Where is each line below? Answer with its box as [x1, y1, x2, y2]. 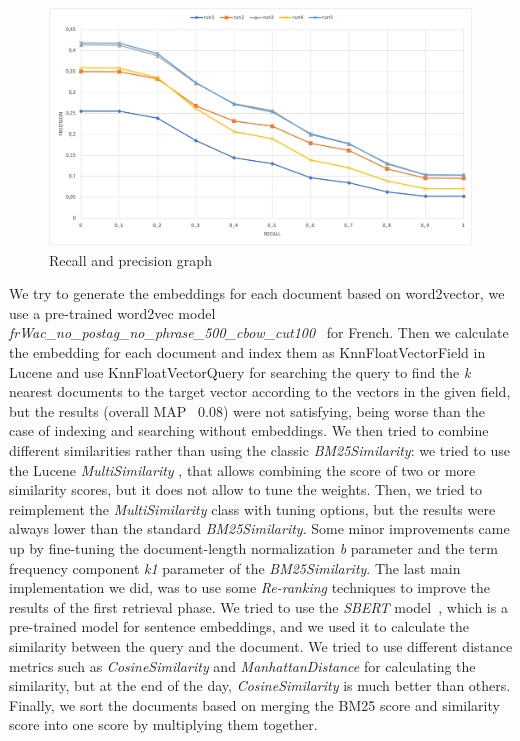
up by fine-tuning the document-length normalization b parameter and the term [9, 537, 498, 558]
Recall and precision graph [49, 249, 212, 270]
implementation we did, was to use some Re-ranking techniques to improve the [9, 577, 491, 598]
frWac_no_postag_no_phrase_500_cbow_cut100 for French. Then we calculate [9, 322, 509, 343]
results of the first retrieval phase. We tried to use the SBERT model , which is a [9, 596, 508, 617]
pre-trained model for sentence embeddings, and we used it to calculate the [9, 616, 469, 637]
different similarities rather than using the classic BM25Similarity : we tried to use [9, 440, 510, 461]
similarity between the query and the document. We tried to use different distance [9, 635, 513, 656]
